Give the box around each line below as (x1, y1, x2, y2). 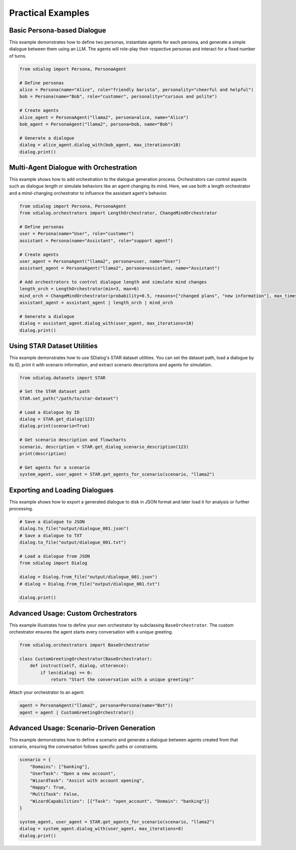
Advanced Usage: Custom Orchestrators (9, 609, 138, 617)
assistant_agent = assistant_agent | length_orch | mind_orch (19, 300, 173, 306)
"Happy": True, (30, 784, 67, 790)
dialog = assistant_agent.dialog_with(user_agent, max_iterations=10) (19, 320, 194, 326)
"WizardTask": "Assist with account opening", (30, 778, 145, 783)
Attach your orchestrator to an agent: (9, 689, 85, 695)
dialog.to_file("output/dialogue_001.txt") (19, 540, 127, 545)
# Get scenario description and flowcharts (19, 437, 127, 443)
